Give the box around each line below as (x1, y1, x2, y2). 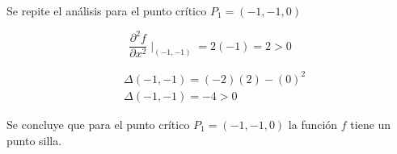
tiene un (350, 115, 391, 132)
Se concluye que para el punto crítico (6, 115, 190, 132)
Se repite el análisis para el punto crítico (6, 2, 207, 19)
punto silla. (6, 131, 62, 148)
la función (288, 115, 338, 132)
